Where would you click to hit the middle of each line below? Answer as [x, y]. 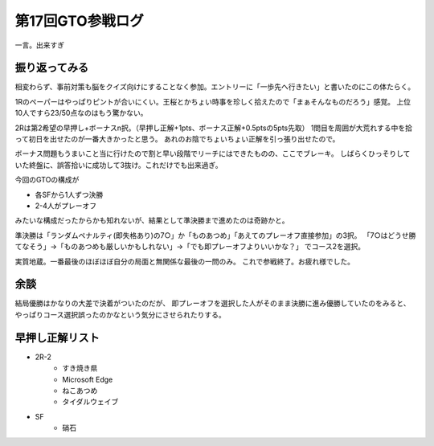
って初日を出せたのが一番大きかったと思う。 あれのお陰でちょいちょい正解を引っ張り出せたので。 [177, 139]
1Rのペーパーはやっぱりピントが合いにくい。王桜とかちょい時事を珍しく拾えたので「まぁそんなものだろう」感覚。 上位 [213, 101]
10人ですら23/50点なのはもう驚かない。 [81, 113]
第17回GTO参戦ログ [79, 21]
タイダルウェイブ [90, 402]
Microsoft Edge [88, 379]
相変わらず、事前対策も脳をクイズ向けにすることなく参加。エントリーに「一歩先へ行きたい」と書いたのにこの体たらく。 [215, 87]
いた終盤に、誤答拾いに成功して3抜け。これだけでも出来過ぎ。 [119, 165]
